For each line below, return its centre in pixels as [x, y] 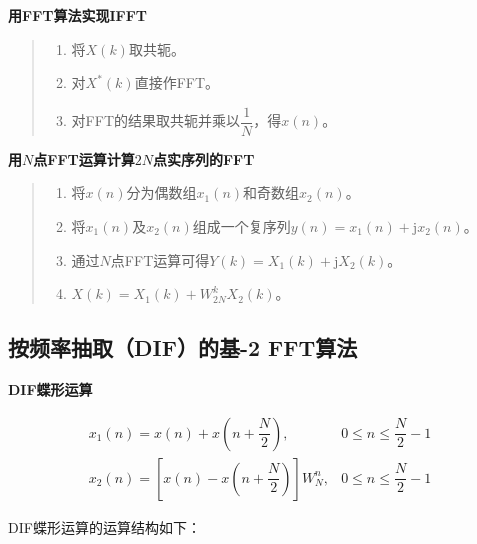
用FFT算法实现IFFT [78, 15]
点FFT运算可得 [160, 259]
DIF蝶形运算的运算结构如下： [104, 526]
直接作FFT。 [177, 82]
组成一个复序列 [241, 226]
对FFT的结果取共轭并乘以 [155, 120]
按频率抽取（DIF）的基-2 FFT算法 [183, 347]
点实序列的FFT [203, 158]
